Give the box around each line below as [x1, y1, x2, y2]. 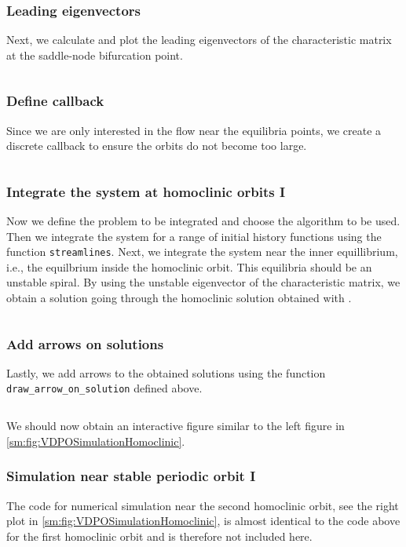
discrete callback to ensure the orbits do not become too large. [6, 137, 307, 154]
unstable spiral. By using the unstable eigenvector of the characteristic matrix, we [6, 274, 401, 290]
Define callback [6, 91, 104, 111]
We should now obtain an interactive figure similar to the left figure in [6, 418, 345, 434]
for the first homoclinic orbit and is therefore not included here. [6, 527, 313, 544]
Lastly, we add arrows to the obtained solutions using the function [6, 364, 326, 381]
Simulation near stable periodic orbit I [6, 466, 256, 486]
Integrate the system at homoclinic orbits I [6, 181, 286, 201]
